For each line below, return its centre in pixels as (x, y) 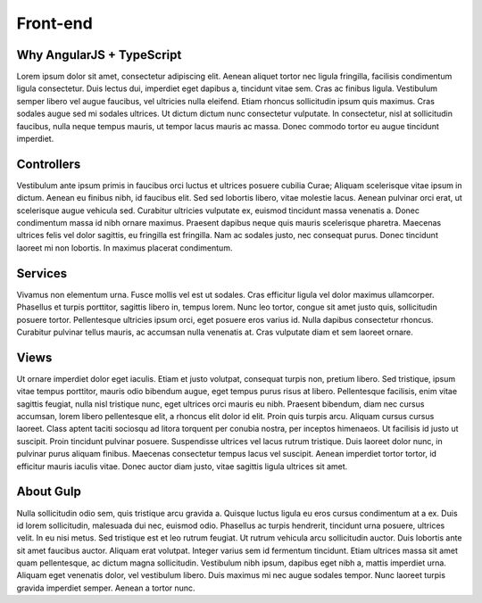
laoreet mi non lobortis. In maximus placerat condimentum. (125, 248)
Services (42, 273)
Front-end (54, 23)
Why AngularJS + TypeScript (99, 55)
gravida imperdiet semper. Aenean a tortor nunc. (106, 588)
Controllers (49, 164)
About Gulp (49, 492)
